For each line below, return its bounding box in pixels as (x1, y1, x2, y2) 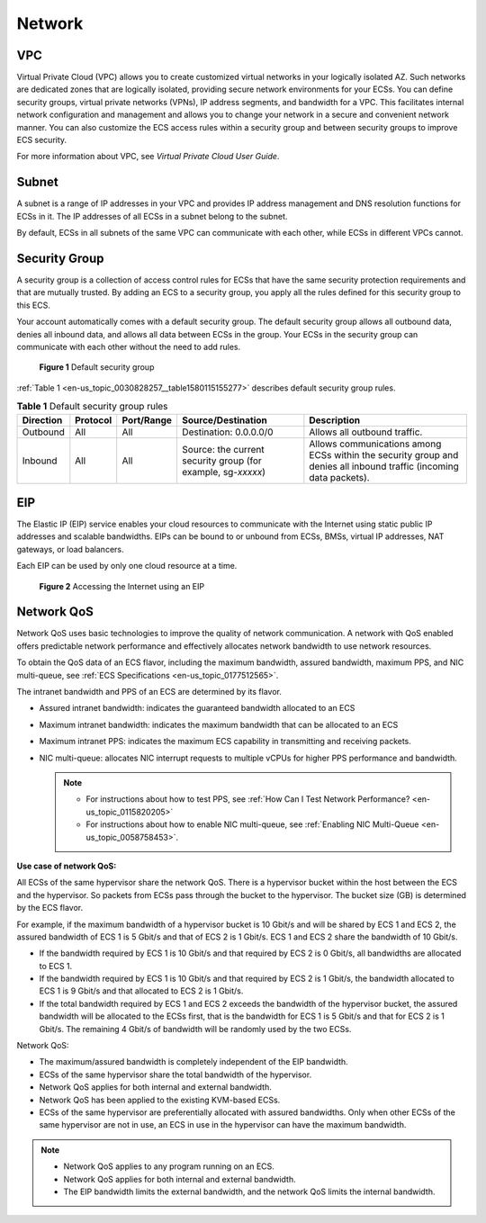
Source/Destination (181, 414, 267, 427)
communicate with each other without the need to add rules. (16, 341, 241, 352)
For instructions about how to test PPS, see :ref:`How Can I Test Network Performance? (85, 794, 410, 805)
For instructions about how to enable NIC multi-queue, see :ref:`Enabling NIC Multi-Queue (85, 819, 419, 830)
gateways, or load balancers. (16, 544, 124, 554)
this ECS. (16, 300, 51, 310)
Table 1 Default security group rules (16, 400, 168, 413)
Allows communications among (309, 437, 442, 450)
